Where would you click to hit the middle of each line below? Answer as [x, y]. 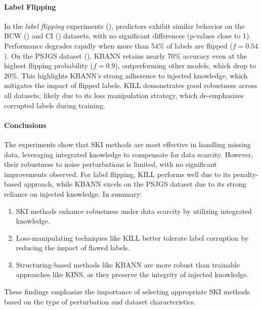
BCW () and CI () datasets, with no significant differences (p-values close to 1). [128, 36]
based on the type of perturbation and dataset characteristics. [100, 301]
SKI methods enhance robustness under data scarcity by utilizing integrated [134, 211]
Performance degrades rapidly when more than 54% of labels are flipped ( [118, 45]
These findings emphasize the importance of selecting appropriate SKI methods [127, 292]
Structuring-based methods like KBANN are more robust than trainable [128, 264]
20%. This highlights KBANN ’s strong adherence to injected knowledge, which [126, 75]
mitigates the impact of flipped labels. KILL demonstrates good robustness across [131, 85]
